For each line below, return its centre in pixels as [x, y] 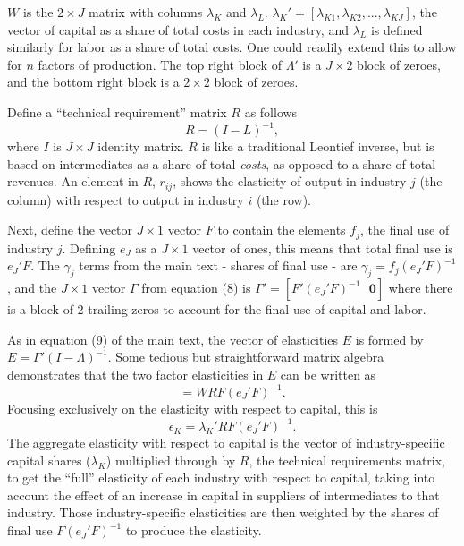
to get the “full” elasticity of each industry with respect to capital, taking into [221, 478]
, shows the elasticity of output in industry [290, 181]
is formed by [389, 339]
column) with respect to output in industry [126, 199]
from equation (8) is [196, 288]
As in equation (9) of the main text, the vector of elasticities [173, 339]
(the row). [283, 199]
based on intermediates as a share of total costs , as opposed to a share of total [222, 163]
